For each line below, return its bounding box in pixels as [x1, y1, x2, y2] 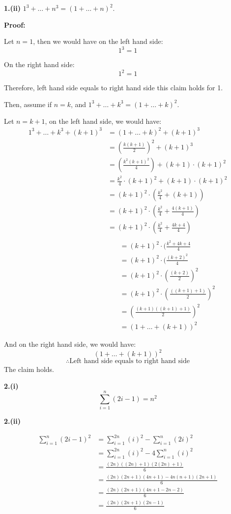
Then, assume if [4, 99, 52, 109]
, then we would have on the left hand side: [33, 36, 163, 46]
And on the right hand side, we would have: [4, 338, 136, 349]
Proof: [4, 19, 26, 30]
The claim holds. [4, 364, 54, 374]
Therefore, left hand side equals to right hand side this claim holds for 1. [4, 82, 223, 93]
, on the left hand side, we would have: [45, 115, 162, 126]
